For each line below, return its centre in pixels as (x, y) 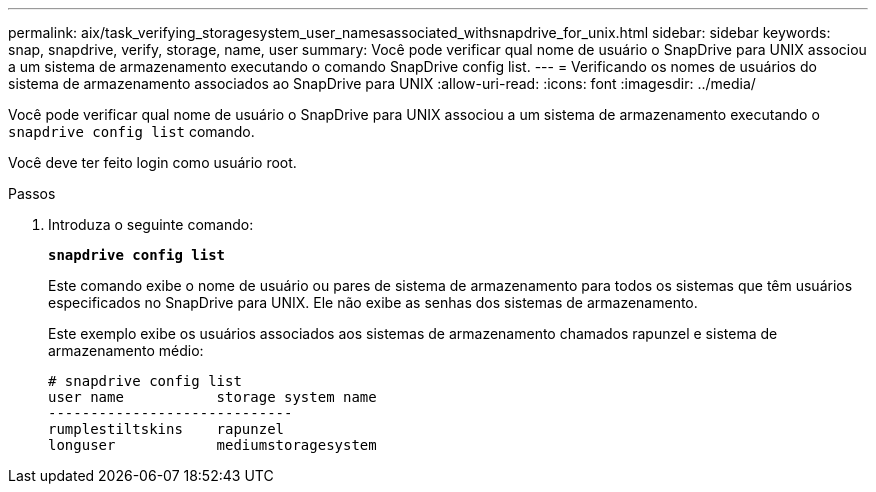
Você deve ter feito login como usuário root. (152, 162)
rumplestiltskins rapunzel (166, 429)
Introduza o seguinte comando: (151, 224)
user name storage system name (212, 397)
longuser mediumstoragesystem (212, 445)
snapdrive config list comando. (131, 131)
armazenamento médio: (126, 350)
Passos (32, 193)
